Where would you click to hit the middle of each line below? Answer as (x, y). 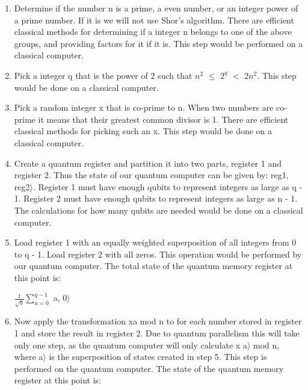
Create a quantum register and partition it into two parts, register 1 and (148, 163)
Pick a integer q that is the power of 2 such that (103, 75)
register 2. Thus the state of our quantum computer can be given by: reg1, (151, 175)
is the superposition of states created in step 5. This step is (158, 357)
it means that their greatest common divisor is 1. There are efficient (163, 119)
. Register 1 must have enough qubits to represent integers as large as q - (168, 186)
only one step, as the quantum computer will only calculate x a (131, 345)
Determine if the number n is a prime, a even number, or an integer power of (156, 8)
